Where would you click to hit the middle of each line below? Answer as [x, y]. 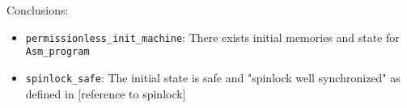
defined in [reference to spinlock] [106, 93]
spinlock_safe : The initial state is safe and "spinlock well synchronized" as [213, 77]
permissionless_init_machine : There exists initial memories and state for [212, 37]
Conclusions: [38, 10]
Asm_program [57, 52]
